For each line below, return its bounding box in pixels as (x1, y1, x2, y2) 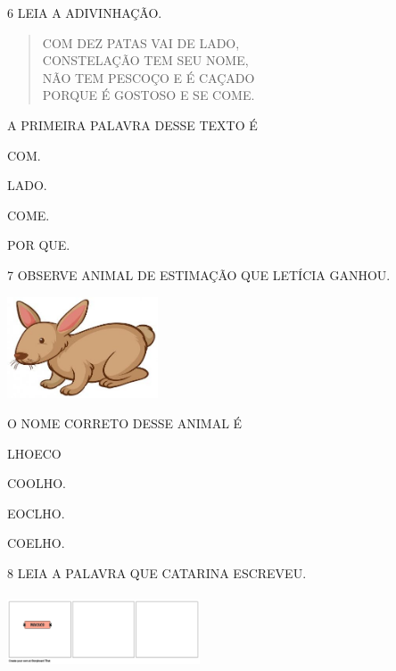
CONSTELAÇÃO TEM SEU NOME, (42, 51, 249, 70)
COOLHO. (7, 474, 66, 493)
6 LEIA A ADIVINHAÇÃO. (7, 4, 162, 21)
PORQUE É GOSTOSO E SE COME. (42, 86, 255, 104)
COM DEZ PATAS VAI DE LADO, (42, 33, 240, 52)
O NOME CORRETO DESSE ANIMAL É (7, 413, 243, 432)
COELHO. (7, 534, 65, 552)
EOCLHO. (7, 503, 65, 522)
